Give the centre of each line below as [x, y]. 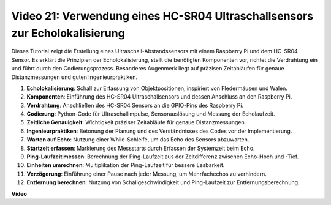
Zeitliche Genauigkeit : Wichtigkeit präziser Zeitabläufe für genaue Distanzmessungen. [136, 122]
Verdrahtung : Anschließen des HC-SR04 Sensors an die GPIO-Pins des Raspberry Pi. [135, 105]
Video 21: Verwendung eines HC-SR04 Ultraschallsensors [162, 16]
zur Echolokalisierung [68, 33]
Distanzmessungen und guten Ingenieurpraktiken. [74, 77]
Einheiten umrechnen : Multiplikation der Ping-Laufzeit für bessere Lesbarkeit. [126, 165]
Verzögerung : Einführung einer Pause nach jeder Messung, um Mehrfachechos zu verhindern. [146, 174]
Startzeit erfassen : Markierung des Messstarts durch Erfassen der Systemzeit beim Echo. [141, 148]
